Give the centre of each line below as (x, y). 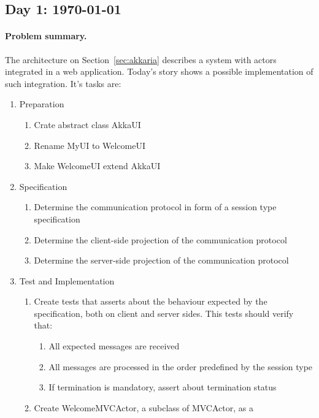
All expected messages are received (114, 346)
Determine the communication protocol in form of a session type (155, 207)
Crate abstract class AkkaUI (87, 124)
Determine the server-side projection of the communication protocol (161, 260)
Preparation (42, 104)
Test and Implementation (67, 280)
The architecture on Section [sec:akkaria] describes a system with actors (141, 59)
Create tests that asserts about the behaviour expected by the (151, 301)
